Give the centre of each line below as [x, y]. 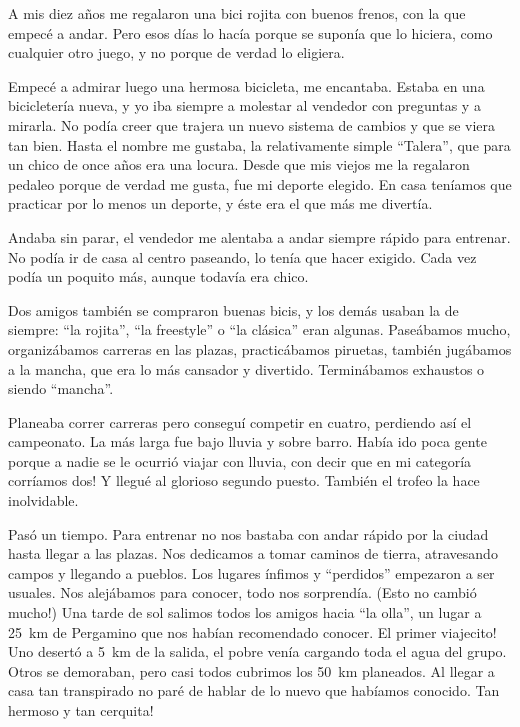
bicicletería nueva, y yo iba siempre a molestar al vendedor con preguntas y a [244, 105]
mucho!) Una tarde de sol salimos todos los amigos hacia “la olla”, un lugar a [245, 612]
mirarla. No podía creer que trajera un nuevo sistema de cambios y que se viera [252, 124]
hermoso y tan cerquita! [81, 710]
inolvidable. [43, 500]
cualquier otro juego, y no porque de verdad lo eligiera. [176, 52]
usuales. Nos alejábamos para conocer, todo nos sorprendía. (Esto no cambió [242, 592]
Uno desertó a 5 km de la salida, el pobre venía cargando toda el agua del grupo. [257, 651]
